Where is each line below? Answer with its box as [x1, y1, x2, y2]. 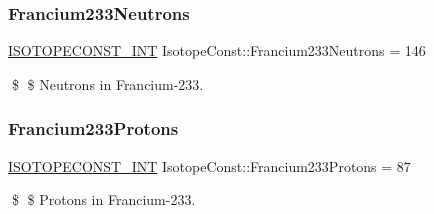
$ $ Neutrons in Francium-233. [11, 73, 204, 94]
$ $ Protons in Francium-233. [11, 189, 196, 210]
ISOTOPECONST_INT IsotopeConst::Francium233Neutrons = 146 [8, 40, 426, 61]
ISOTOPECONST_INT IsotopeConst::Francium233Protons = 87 [8, 155, 411, 176]
